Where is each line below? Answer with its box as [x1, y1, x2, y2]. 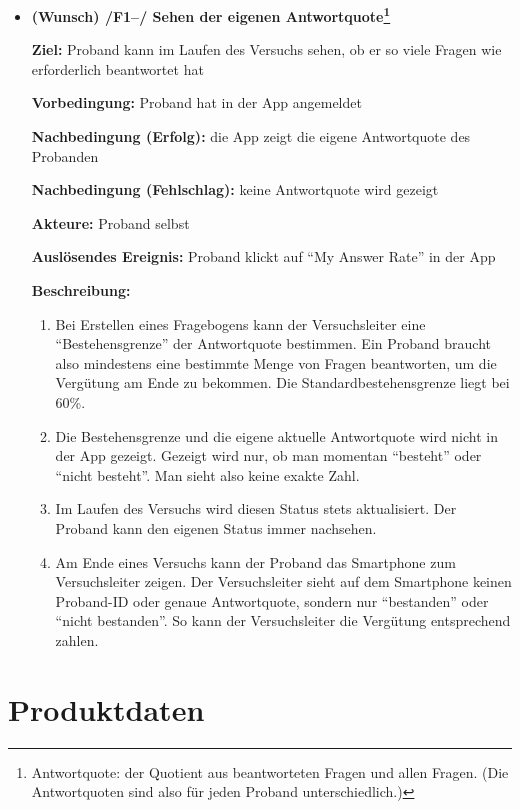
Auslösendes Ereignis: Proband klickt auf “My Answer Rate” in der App [31, 246, 496, 267]
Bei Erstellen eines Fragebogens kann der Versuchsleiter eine [55, 313, 426, 334]
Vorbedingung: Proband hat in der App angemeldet [31, 92, 362, 113]
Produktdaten [8, 688, 205, 729]
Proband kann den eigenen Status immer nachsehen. [55, 517, 377, 538]
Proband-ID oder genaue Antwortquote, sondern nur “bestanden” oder [55, 590, 489, 611]
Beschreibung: [31, 280, 131, 300]
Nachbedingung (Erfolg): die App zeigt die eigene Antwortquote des [31, 126, 471, 147]
